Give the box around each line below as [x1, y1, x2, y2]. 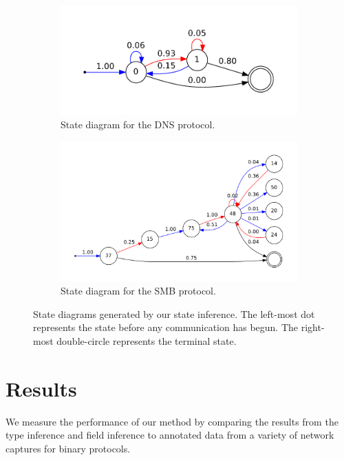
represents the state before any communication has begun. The [33, 320, 299, 334]
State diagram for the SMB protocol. [61, 283, 216, 298]
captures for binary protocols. [6, 441, 131, 455]
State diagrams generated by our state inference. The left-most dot [33, 306, 315, 321]
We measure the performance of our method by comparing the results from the [6, 414, 338, 428]
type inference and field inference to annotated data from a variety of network [6, 428, 334, 442]
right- [301, 320, 325, 334]
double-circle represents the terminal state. [56, 333, 237, 348]
